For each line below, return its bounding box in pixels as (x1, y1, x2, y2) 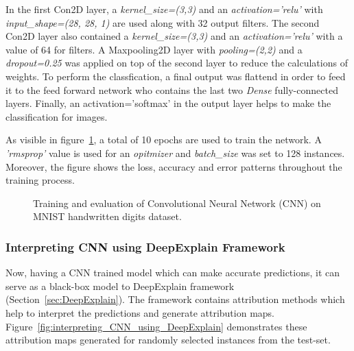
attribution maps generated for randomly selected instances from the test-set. (5, 332, 331, 347)
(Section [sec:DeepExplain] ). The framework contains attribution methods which (5, 292, 345, 306)
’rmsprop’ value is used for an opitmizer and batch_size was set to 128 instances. (5, 145, 345, 160)
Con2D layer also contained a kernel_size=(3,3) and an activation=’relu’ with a (5, 29, 343, 43)
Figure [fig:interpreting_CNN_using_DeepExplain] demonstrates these (5, 319, 307, 333)
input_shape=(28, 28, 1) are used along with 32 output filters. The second (5, 15, 320, 29)
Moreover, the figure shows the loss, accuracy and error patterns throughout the (5, 159, 342, 173)
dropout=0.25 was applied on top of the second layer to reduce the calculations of (5, 56, 348, 70)
